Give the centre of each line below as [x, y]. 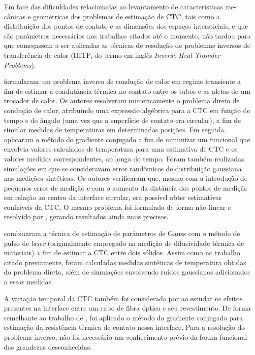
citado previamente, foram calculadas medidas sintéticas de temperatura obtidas [125, 262]
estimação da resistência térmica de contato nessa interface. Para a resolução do [125, 327]
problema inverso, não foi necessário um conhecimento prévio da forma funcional [126, 337]
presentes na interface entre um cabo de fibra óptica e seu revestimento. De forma [127, 308]
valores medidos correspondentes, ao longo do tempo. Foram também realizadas [124, 158]
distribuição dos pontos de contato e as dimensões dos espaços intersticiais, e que [126, 26]
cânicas [15, 16]
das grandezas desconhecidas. [48, 346]
